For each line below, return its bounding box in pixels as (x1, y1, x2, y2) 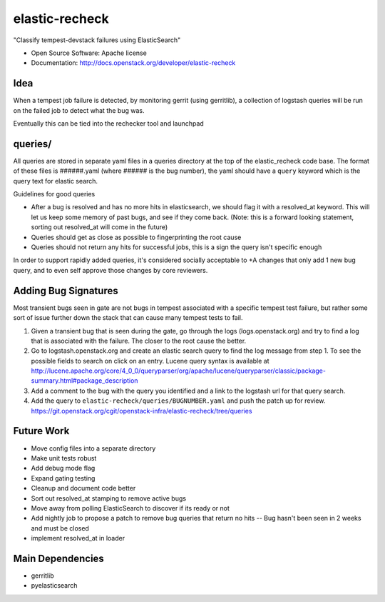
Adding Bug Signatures (13, 284, 118, 296)
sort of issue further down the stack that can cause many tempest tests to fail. (13, 313, 243, 322)
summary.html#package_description (31, 376, 138, 385)
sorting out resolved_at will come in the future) (31, 223, 168, 231)
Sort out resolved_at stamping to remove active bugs (31, 493, 187, 503)
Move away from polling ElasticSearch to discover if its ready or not (31, 503, 230, 512)
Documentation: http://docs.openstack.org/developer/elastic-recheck (31, 59, 236, 67)
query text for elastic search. (13, 176, 98, 185)
